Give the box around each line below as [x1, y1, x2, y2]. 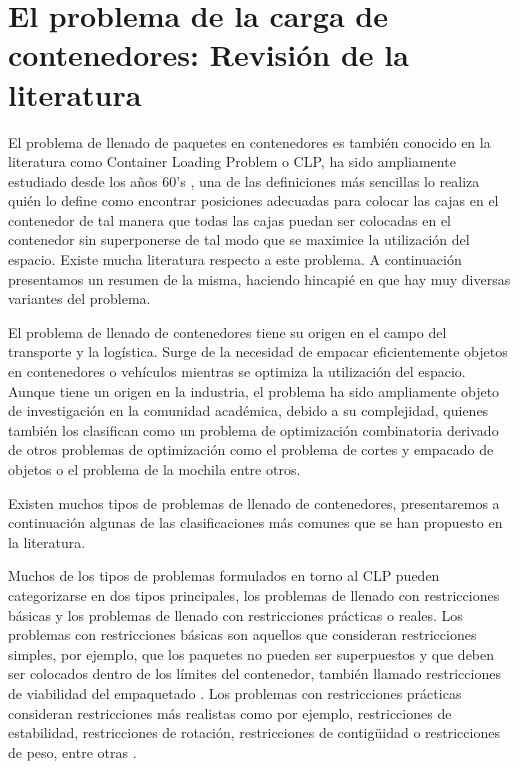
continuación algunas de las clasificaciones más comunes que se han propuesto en [8, 512, 503, 533]
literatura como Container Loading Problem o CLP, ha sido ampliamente [8, 151, 456, 172]
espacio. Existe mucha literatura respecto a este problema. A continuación [8, 249, 462, 270]
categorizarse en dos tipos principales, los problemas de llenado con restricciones [8, 584, 500, 605]
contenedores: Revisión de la [8, 34, 409, 75]
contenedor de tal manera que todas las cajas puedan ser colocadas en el [8, 209, 452, 230]
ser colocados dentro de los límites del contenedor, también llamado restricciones [8, 663, 501, 684]
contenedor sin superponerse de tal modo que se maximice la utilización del [8, 229, 470, 250]
